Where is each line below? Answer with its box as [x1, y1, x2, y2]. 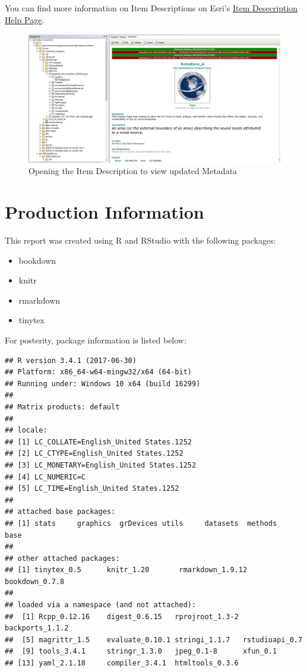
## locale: [5, 426, 48, 435]
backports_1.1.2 [5, 624, 69, 633]
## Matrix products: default [5, 402, 120, 411]
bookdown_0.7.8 [5, 577, 65, 586]
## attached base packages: [5, 507, 116, 516]
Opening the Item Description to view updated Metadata [29, 165, 238, 177]
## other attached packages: [5, 554, 120, 563]
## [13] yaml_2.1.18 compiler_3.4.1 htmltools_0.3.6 [5, 659, 239, 668]
